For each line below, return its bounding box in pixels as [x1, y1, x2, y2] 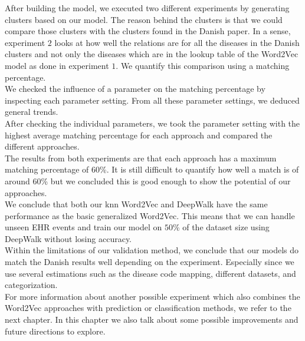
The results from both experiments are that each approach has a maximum [5, 151, 277, 164]
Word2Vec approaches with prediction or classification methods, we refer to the [5, 302, 291, 314]
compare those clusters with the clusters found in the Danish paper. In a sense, [5, 25, 291, 37]
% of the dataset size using [172, 221, 270, 233]
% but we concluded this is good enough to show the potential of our [41, 174, 291, 187]
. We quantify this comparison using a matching [116, 59, 290, 71]
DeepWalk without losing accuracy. [5, 232, 132, 244]
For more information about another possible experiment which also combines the [5, 290, 300, 302]
